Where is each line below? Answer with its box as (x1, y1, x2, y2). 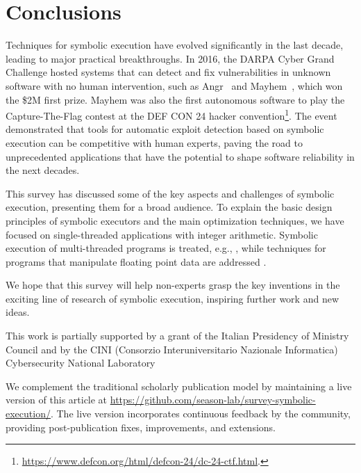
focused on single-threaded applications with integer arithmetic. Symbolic (6, 227, 318, 241)
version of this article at (6, 392, 108, 407)
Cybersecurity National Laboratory (6, 355, 156, 370)
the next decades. (6, 163, 80, 177)
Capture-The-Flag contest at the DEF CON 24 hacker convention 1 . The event (6, 106, 337, 122)
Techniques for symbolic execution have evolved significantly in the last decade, (6, 38, 344, 52)
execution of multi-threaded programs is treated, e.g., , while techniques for (6, 241, 326, 255)
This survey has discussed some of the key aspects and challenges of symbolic (6, 186, 335, 200)
